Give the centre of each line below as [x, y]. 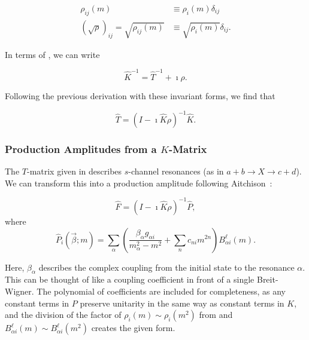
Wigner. [19, 291]
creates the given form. [133, 328]
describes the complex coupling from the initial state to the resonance [166, 267]
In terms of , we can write [52, 54]
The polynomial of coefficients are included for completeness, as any [161, 291]
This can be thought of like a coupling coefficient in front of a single [130, 279]
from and [216, 315]
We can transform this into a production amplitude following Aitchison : [139, 183]
